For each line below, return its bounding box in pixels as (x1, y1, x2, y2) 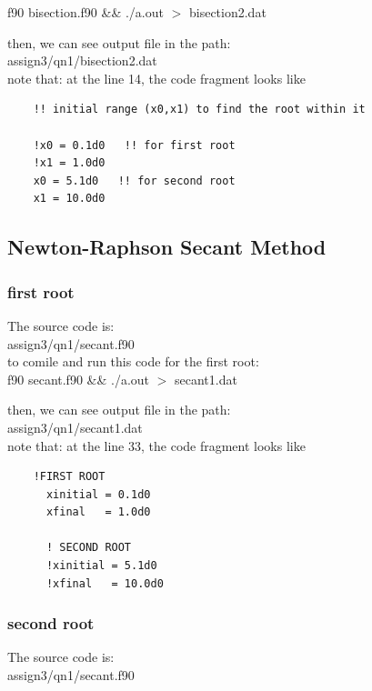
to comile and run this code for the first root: (7, 352, 259, 371)
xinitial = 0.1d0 (45, 487, 151, 501)
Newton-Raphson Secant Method (7, 233, 327, 261)
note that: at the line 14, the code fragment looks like (7, 68, 306, 87)
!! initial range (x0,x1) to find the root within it (33, 103, 366, 116)
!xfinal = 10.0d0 (45, 576, 164, 590)
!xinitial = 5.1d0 (45, 559, 157, 573)
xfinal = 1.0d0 (45, 506, 151, 519)
